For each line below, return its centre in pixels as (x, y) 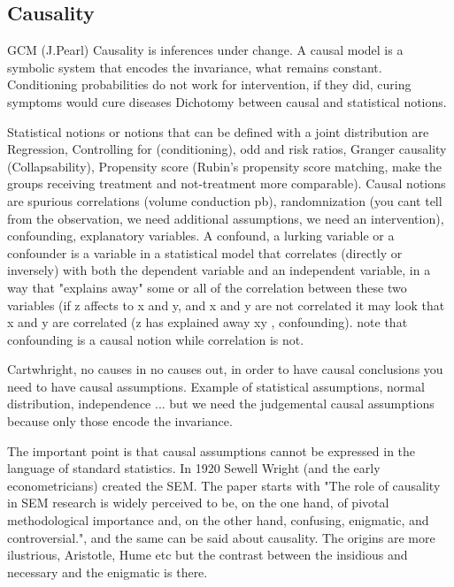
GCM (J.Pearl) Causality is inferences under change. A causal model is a (205, 50)
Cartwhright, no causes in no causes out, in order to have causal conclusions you (225, 369)
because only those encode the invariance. (120, 421)
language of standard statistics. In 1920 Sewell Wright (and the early (194, 468)
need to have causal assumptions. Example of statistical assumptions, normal (216, 386)
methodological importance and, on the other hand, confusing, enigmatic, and (218, 520)
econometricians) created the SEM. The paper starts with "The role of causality (224, 485)
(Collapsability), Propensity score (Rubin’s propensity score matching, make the (225, 166)
